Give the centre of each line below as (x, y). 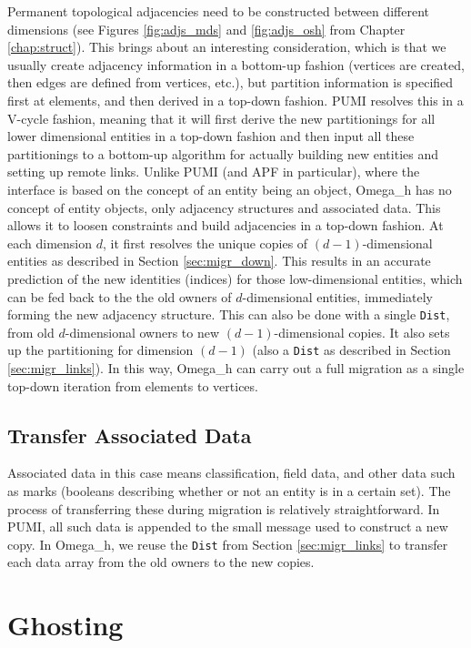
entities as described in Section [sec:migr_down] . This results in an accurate (219, 261)
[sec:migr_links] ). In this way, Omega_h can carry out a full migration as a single (236, 368)
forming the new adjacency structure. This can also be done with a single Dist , (229, 314)
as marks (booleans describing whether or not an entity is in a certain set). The (229, 490)
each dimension (50, 243)
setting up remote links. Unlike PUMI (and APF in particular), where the (214, 172)
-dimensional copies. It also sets (362, 332)
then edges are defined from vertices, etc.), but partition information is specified (230, 82)
